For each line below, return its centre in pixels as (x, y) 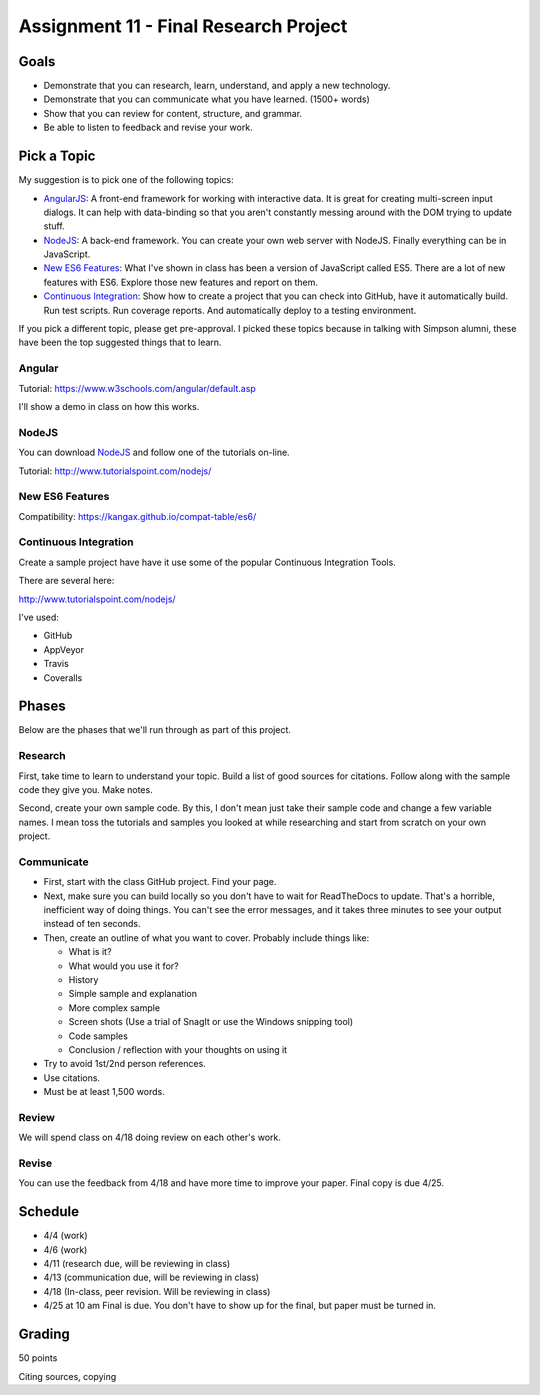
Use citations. (71, 1077)
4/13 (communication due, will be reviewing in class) (151, 1277)
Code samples (98, 1036)
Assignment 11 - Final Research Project (183, 26)
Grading (44, 1334)
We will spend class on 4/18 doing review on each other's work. (150, 1137)
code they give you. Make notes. (86, 789)
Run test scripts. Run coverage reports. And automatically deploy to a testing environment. (230, 310)
